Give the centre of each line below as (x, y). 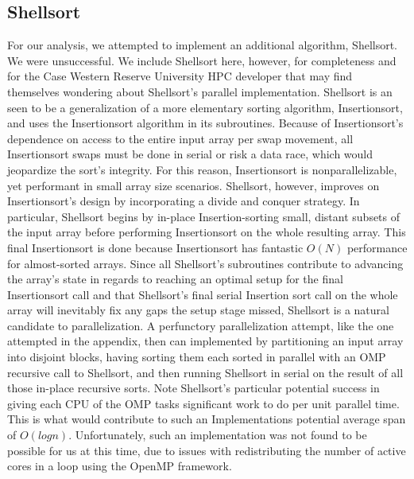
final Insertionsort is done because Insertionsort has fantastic (155, 247)
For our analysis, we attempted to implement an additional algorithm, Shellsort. (203, 45)
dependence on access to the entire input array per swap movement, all (180, 138)
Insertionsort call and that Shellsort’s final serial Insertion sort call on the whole (203, 294)
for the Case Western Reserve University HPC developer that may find (180, 76)
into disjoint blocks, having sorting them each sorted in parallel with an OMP (197, 357)
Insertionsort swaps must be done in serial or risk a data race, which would (190, 154)
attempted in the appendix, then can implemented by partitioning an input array (205, 341)
